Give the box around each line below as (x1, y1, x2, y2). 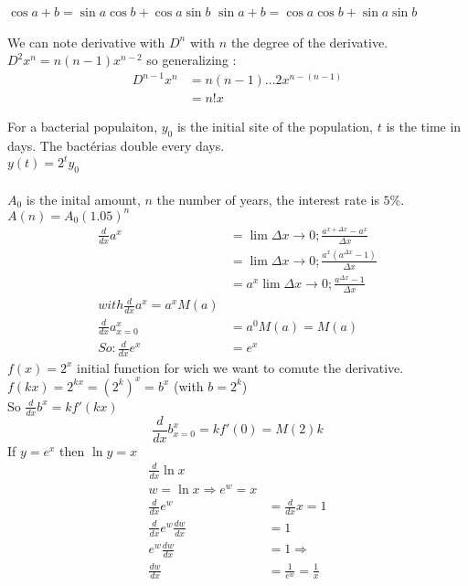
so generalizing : (146, 50, 237, 69)
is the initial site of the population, (176, 117, 374, 136)
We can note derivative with (7, 32, 165, 51)
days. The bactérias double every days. (7, 136, 225, 155)
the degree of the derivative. (230, 32, 388, 51)
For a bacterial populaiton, (7, 117, 158, 136)
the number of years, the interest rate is (156, 189, 379, 208)
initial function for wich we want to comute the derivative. (77, 357, 404, 377)
